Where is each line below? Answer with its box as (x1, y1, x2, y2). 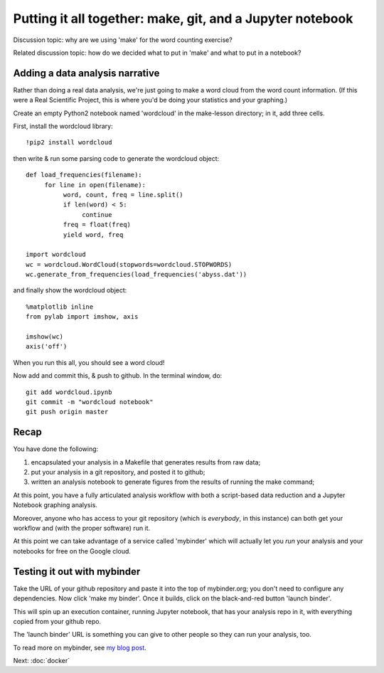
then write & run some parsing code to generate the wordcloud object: (13, 154, 220, 163)
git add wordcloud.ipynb (26, 388, 112, 396)
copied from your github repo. (13, 617, 102, 625)
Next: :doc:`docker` (13, 657, 70, 665)
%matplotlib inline (26, 302, 94, 311)
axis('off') (26, 342, 68, 351)
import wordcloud (26, 250, 86, 259)
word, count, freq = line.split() (63, 191, 184, 198)
